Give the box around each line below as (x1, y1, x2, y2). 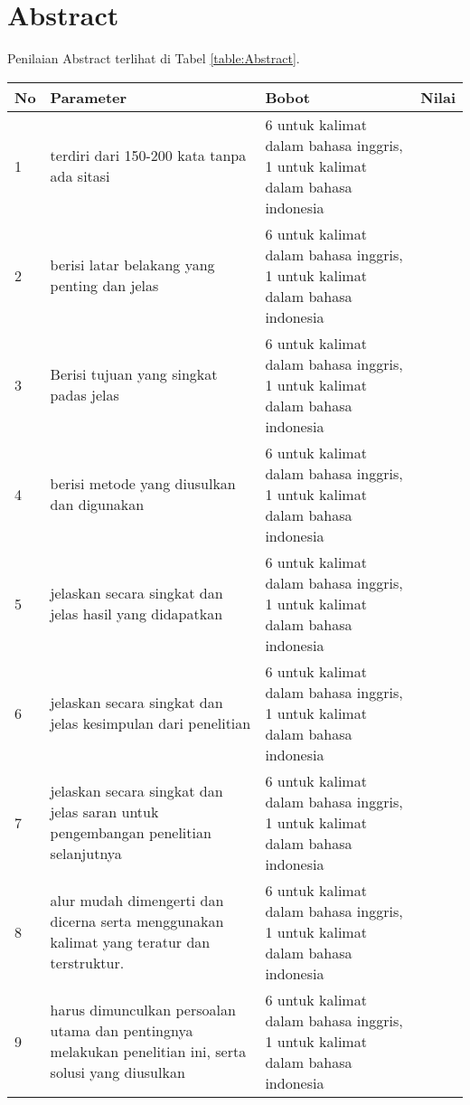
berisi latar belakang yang (50, 254, 215, 276)
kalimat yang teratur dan (50, 931, 211, 953)
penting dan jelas (50, 275, 159, 297)
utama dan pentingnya (50, 1020, 193, 1042)
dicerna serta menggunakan (50, 911, 224, 932)
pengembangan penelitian (50, 822, 211, 844)
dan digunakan (50, 494, 145, 515)
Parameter (50, 86, 127, 108)
